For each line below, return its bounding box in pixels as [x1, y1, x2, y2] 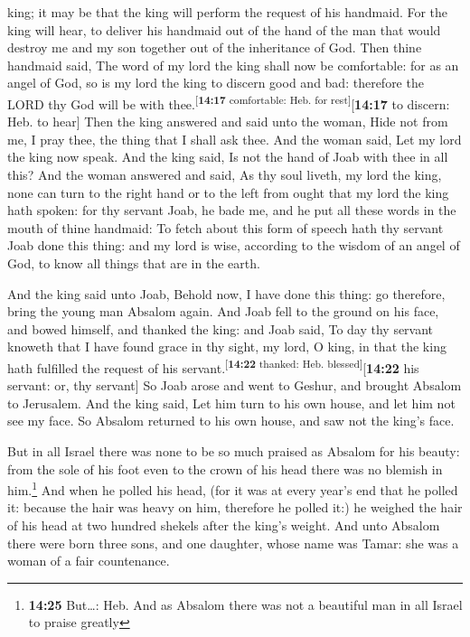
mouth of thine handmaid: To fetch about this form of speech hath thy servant [7, 218, 444, 237]
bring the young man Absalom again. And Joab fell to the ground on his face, [7, 302, 439, 321]
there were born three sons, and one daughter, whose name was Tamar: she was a [7, 533, 459, 552]
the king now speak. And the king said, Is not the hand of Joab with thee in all [7, 147, 448, 166]
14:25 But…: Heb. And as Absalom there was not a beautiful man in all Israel [28, 595, 463, 614]
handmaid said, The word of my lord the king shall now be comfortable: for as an [7, 55, 459, 74]
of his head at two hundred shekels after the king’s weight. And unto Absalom [7, 516, 440, 534]
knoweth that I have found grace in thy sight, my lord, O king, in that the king [7, 337, 446, 356]
